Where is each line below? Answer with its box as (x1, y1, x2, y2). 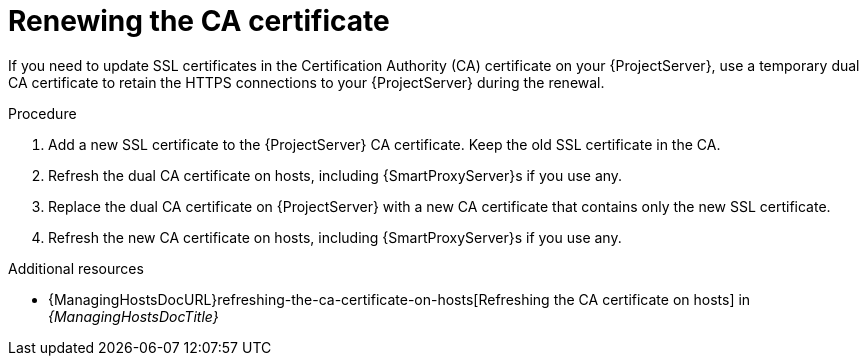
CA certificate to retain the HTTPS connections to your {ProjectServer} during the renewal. (8, 73, 605, 91)
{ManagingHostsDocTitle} (48, 307, 219, 325)
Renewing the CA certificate (8, 4, 390, 38)
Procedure (8, 104, 77, 122)
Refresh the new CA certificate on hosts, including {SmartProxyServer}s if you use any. (48, 228, 622, 246)
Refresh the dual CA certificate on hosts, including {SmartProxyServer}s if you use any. (48, 166, 623, 184)
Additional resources (8, 259, 144, 277)
